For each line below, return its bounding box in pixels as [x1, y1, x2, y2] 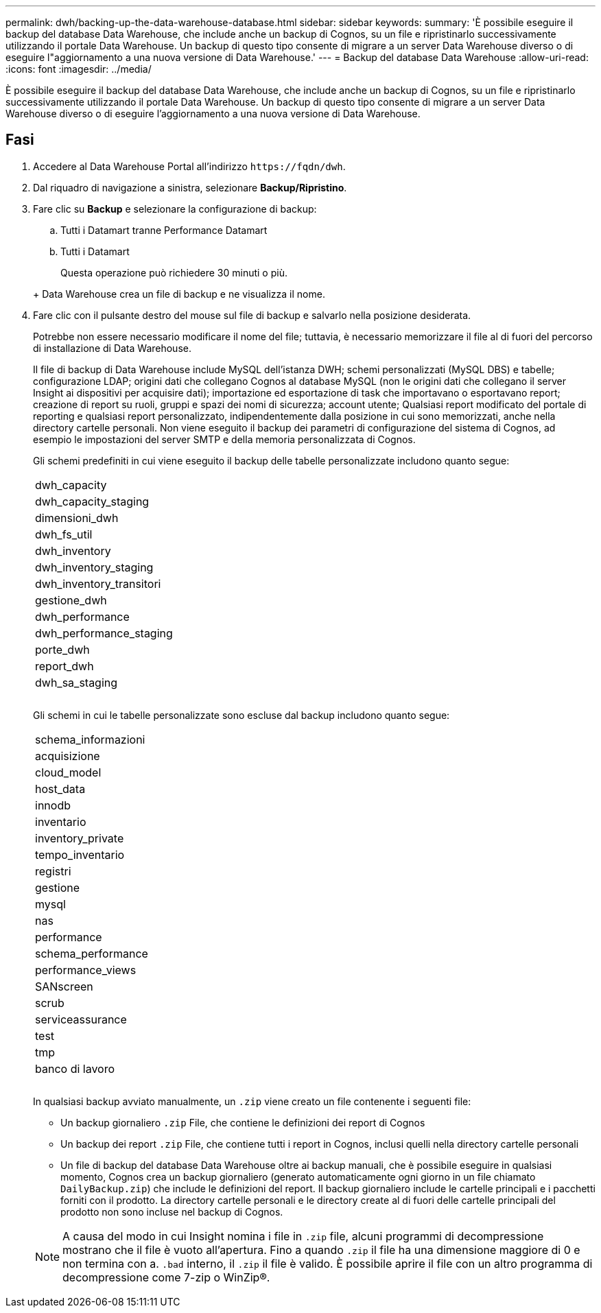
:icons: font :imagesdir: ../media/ [5, 63, 152, 75]
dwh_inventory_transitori [35, 576, 161, 591]
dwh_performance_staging [35, 626, 173, 640]
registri [35, 864, 71, 878]
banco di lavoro [35, 1061, 115, 1076]
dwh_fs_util [35, 527, 93, 541]
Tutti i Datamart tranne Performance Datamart [60, 224, 268, 236]
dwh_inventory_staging [35, 560, 154, 574]
